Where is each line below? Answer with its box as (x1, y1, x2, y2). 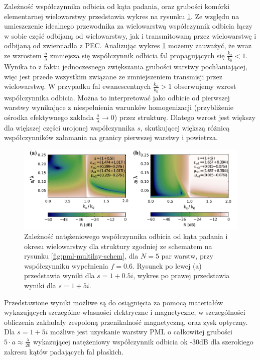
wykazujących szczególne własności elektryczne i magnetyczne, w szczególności (4, 307, 245, 317)
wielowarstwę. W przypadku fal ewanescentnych (4, 81, 151, 91)
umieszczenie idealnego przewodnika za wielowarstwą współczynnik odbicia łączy (4, 21, 252, 31)
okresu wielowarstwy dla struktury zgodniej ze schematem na (24, 241, 212, 251)
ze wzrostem (4, 50, 42, 60)
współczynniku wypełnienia (24, 260, 108, 271)
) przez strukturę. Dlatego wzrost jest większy (114, 111, 255, 122)
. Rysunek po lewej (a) (132, 260, 202, 271)
